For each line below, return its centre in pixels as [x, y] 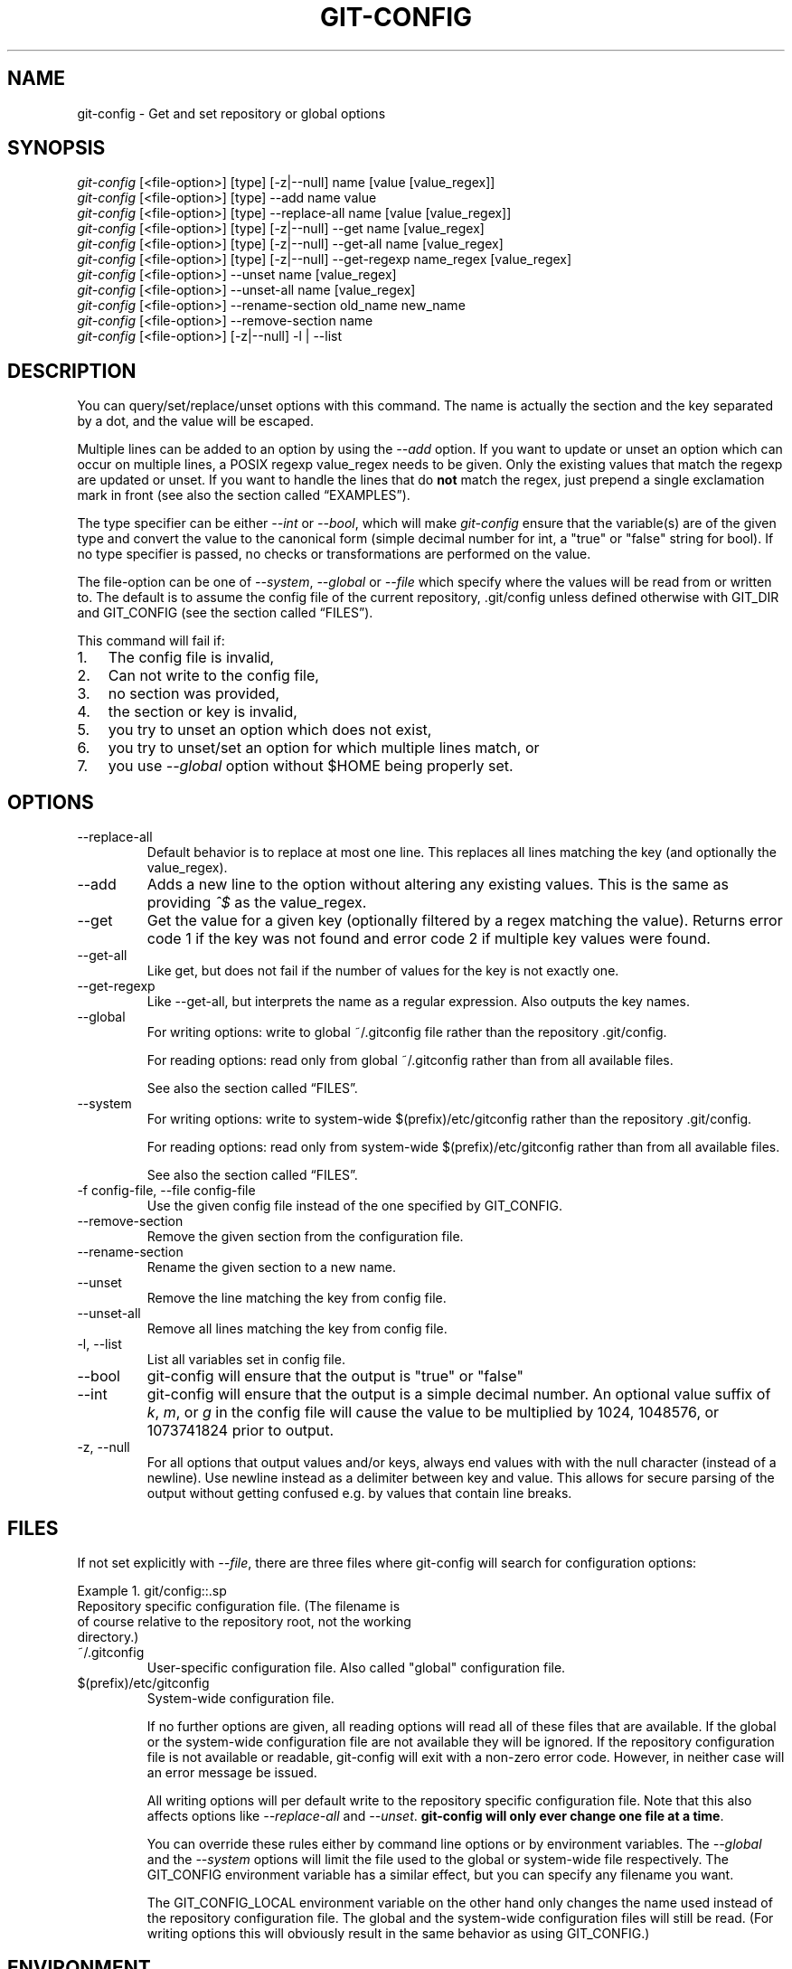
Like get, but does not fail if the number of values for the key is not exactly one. [383, 971]
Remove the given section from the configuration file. [305, 1237]
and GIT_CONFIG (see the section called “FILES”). [225, 613]
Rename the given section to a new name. [272, 1267]
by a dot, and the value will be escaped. [195, 421]
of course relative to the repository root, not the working [244, 1621]
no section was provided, [194, 694]
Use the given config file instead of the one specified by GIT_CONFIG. [354, 1206]
